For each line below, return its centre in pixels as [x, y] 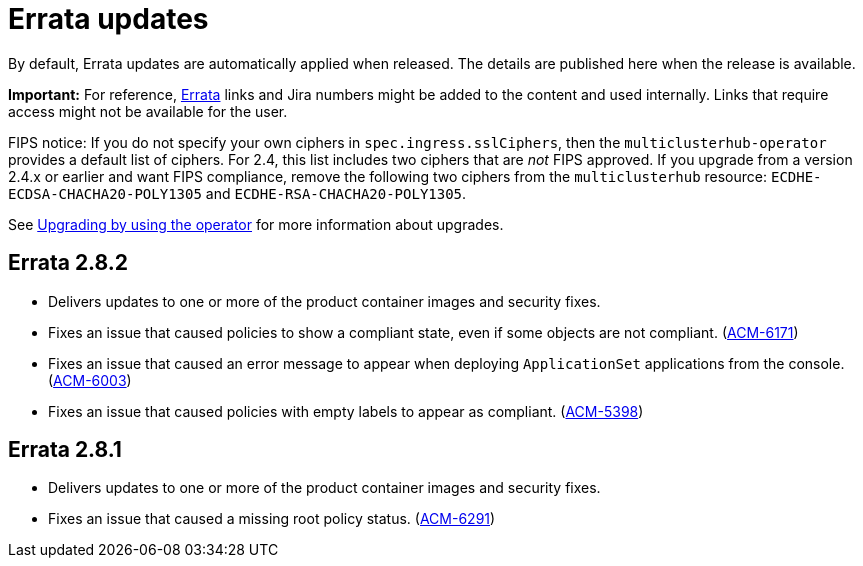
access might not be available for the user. [148, 111]
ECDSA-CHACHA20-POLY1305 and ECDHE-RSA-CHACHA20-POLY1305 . [237, 193]
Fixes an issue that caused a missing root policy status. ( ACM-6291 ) [272, 519]
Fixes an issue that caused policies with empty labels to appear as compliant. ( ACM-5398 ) [346, 411]
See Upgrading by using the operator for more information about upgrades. [256, 224]
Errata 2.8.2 [68, 263]
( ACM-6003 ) [90, 380]
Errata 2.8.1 [65, 450]
